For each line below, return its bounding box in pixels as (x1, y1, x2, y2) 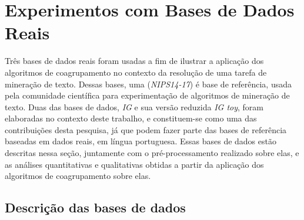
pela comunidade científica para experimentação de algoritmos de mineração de (5, 89, 290, 101)
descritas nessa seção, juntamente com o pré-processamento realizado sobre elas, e (5, 147, 299, 159)
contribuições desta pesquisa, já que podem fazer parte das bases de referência (5, 123, 287, 136)
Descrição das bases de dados (5, 198, 186, 216)
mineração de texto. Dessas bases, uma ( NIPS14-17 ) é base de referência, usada (5, 77, 292, 90)
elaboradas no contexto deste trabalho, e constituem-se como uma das (5, 112, 257, 124)
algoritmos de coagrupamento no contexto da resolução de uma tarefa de (5, 66, 267, 78)
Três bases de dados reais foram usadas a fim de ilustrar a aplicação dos (5, 55, 264, 67)
